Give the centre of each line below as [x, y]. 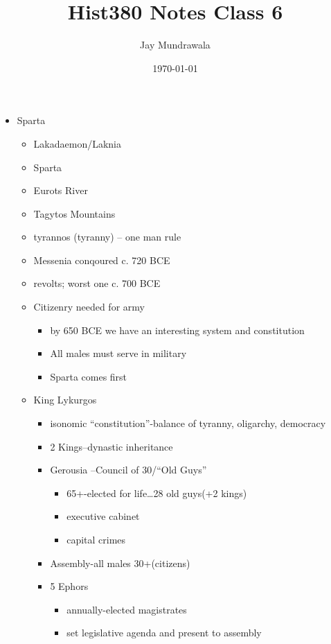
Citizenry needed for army [89, 307]
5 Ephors [69, 586]
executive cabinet [103, 516]
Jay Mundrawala [175, 45]
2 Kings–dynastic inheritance [111, 446]
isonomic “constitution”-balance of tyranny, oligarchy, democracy [188, 423]
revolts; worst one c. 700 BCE [97, 283]
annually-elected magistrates [127, 609]
